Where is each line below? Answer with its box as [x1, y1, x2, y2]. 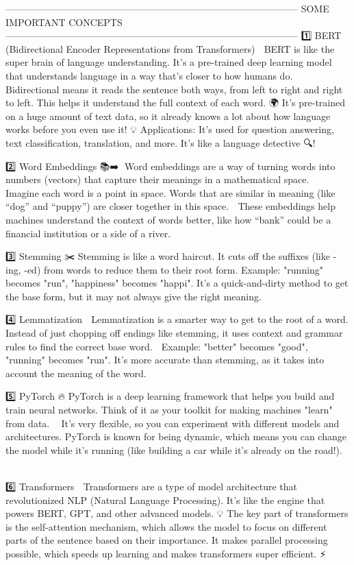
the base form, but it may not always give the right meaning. [5, 289, 262, 303]
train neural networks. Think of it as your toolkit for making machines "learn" [5, 402, 333, 417]
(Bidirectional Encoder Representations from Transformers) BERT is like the [5, 41, 335, 56]
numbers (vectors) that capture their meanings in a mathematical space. [5, 172, 309, 187]
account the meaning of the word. [5, 365, 147, 380]
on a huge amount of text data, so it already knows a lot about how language [5, 108, 331, 123]
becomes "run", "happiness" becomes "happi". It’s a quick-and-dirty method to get [5, 276, 349, 290]
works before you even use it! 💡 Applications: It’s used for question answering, [5, 122, 334, 136]
